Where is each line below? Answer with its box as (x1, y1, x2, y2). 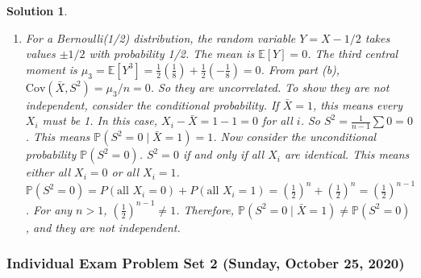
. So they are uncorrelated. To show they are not (150, 78, 390, 95)
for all (261, 112, 293, 129)
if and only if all (182, 146, 265, 163)
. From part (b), (261, 60, 340, 77)
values (25, 45, 56, 62)
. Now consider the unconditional (213, 128, 377, 145)
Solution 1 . (6, 2, 68, 19)
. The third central (307, 45, 398, 62)
